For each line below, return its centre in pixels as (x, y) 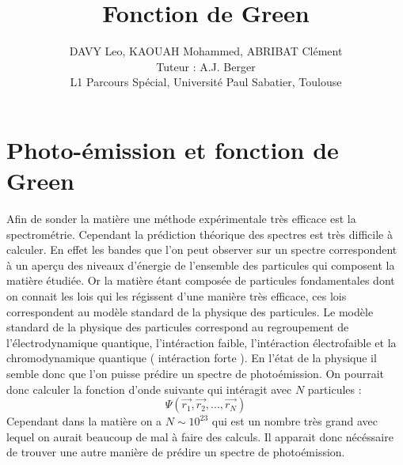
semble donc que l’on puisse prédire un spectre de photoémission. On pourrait (196, 373)
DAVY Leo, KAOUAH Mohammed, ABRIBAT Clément (206, 51)
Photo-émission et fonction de (173, 149)
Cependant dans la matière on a (84, 421)
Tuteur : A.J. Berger (206, 66)
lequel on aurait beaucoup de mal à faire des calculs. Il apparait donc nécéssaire (200, 436)
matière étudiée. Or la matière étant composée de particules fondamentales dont (201, 280)
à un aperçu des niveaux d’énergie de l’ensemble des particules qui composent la (201, 265)
